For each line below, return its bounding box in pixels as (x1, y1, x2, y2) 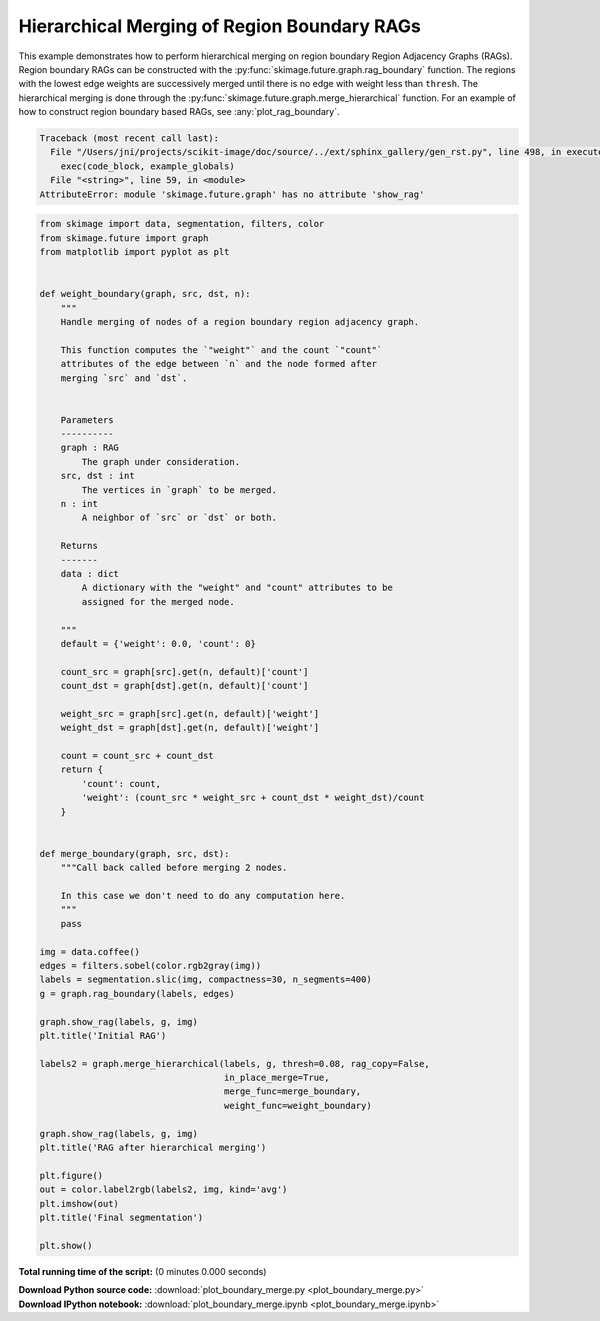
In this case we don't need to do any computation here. (60, 890, 346, 901)
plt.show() (39, 1240, 93, 1251)
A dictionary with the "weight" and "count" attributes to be (81, 582, 394, 594)
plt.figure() (39, 1170, 104, 1181)
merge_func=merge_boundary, (223, 1086, 362, 1097)
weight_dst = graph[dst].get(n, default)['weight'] (60, 722, 320, 734)
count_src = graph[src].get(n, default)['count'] (60, 666, 309, 677)
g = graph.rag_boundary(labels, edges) (39, 988, 235, 999)
